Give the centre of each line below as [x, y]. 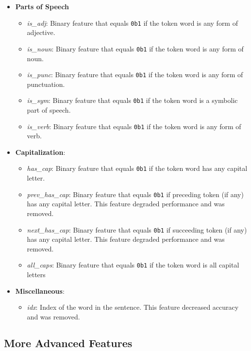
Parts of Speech [42, 6]
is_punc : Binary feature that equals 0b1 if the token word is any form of [135, 75]
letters [36, 275]
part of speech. [49, 110]
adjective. [41, 32]
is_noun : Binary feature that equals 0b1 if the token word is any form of [135, 48]
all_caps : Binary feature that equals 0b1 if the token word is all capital [133, 265]
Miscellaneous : [40, 291]
